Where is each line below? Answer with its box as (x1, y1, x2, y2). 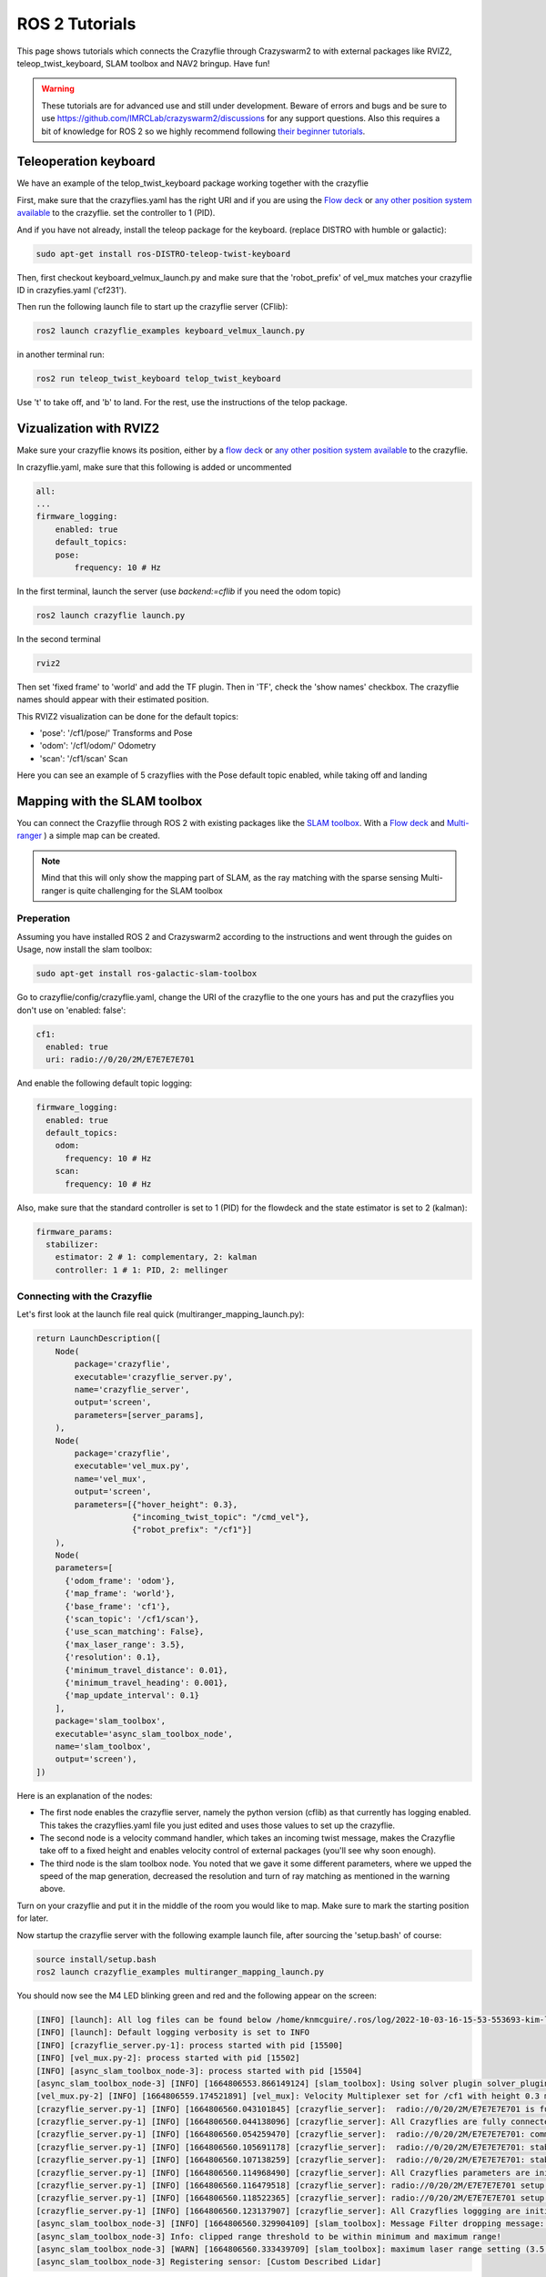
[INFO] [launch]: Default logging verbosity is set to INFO (35, 2027, 310, 2037)
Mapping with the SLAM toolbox (16, 793, 203, 809)
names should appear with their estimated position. (16, 694, 209, 705)
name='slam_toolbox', (55, 1741, 152, 1751)
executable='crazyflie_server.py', (74, 1372, 234, 1382)
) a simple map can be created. (44, 830, 161, 842)
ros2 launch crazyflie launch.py (35, 610, 186, 620)
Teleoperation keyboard (16, 154, 156, 169)
